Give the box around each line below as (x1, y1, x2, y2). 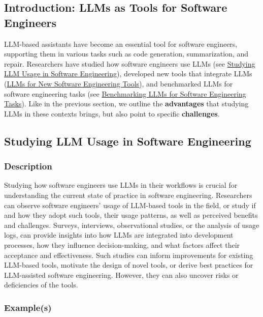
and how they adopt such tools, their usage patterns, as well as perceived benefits (4, 210, 258, 220)
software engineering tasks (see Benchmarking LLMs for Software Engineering (4, 88, 246, 99)
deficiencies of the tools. (4, 279, 78, 290)
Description (4, 160, 52, 172)
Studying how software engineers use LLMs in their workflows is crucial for (4, 180, 238, 190)
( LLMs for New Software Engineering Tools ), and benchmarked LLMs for (4, 78, 233, 89)
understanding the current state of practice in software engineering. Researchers (4, 189, 252, 200)
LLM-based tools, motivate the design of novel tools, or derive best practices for (4, 260, 253, 270)
